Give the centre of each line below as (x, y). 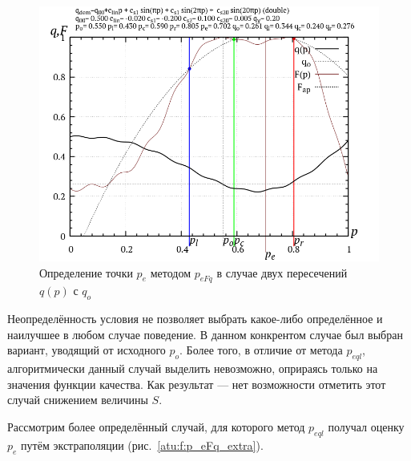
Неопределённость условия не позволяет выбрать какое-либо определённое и (195, 319)
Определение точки (86, 272)
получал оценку (366, 426)
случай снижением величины (78, 400)
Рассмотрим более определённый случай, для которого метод (156, 426)
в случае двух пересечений (282, 272)
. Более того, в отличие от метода (261, 350)
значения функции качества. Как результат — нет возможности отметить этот (197, 384)
